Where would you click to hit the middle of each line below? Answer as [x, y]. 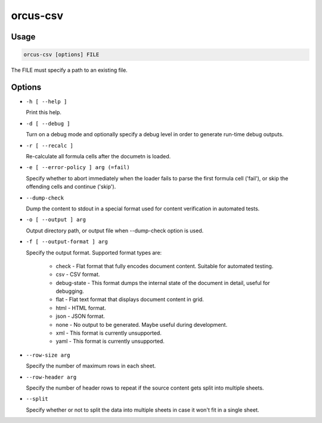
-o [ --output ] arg [56, 220]
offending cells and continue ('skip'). [71, 187]
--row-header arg [51, 377]
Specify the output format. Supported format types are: [94, 252]
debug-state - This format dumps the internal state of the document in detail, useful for [163, 283]
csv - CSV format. [78, 274]
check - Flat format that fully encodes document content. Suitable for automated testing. [165, 266]
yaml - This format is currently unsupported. [110, 341]
